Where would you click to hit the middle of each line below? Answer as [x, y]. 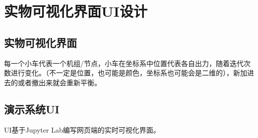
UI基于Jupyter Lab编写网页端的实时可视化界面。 [82, 129]
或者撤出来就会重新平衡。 [59, 82]
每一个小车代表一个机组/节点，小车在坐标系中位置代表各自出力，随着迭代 [124, 63]
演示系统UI [32, 109]
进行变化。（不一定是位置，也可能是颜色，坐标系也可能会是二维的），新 [125, 73]
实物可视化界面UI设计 [76, 11]
